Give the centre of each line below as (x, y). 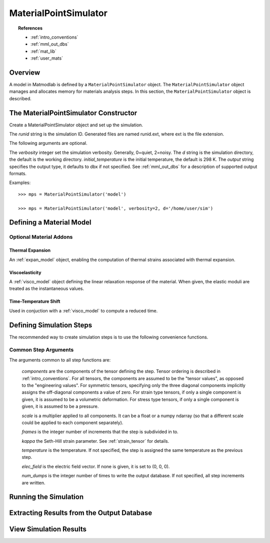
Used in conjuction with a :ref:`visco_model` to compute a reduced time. (83, 310)
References (30, 28)
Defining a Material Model (50, 222)
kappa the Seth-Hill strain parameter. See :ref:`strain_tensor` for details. (95, 441)
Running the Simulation (46, 497)
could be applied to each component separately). (72, 422)
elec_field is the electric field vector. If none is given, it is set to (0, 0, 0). (96, 466)
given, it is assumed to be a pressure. (60, 407)
